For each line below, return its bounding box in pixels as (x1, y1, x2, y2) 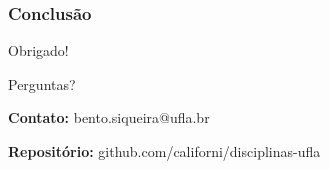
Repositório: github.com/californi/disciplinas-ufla (8, 141, 321, 161)
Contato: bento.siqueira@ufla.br (8, 107, 210, 128)
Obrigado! (8, 40, 69, 61)
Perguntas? (8, 73, 76, 94)
